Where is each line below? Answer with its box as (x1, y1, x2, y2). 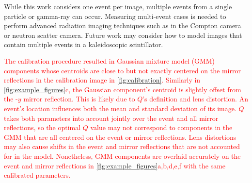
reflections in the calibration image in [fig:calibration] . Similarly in (4, 75, 201, 85)
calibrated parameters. (4, 170, 71, 180)
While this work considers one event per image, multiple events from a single (4, 1, 232, 11)
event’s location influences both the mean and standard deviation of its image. (4, 103, 236, 113)
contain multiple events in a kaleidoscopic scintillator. (4, 39, 163, 50)
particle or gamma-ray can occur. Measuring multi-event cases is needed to (4, 11, 226, 21)
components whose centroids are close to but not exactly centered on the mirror (4, 65, 241, 75)
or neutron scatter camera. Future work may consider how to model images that (4, 30, 242, 40)
